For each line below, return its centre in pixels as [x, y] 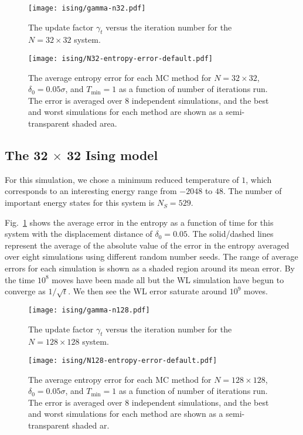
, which [259, 179]
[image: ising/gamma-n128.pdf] [89, 310]
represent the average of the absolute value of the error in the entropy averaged [147, 245]
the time [20, 279]
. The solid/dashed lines [231, 234]
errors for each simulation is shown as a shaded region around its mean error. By [150, 268]
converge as [25, 291]
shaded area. [95, 123]
